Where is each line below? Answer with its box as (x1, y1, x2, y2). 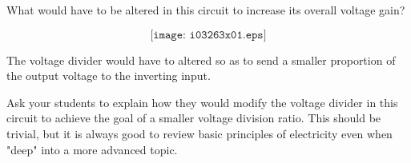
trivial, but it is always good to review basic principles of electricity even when (6, 125, 393, 141)
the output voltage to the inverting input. (6, 67, 211, 84)
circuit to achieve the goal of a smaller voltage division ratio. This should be (6, 109, 381, 126)
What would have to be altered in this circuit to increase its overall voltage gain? (6, 2, 405, 18)
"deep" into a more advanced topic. (6, 141, 178, 157)
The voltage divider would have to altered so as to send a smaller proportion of (6, 51, 396, 68)
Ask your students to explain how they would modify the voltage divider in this (6, 93, 398, 110)
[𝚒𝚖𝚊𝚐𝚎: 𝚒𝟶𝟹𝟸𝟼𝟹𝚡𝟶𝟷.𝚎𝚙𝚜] (150, 29, 267, 41)
